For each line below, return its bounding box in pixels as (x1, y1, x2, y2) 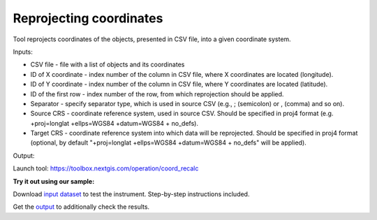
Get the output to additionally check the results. (13, 203, 150, 211)
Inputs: (13, 47, 33, 56)
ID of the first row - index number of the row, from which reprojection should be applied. (30, 89, 284, 98)
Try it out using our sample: (13, 177, 95, 185)
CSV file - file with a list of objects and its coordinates (30, 60, 185, 69)
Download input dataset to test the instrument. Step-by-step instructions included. (13, 190, 250, 198)
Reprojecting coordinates (13, 10, 163, 26)
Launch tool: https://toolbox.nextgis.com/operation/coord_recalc (13, 164, 199, 173)
